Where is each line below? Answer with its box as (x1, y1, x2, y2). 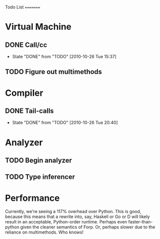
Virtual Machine (5, 22, 72, 32)
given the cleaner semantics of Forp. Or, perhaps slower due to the (20, 224, 156, 230)
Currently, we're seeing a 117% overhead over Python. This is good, (5, 209, 141, 215)
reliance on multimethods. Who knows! (5, 229, 84, 235)
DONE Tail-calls (5, 107, 54, 115)
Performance (5, 193, 60, 203)
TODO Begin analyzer (5, 156, 72, 164)
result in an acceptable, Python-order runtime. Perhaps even (5, 219, 127, 225)
